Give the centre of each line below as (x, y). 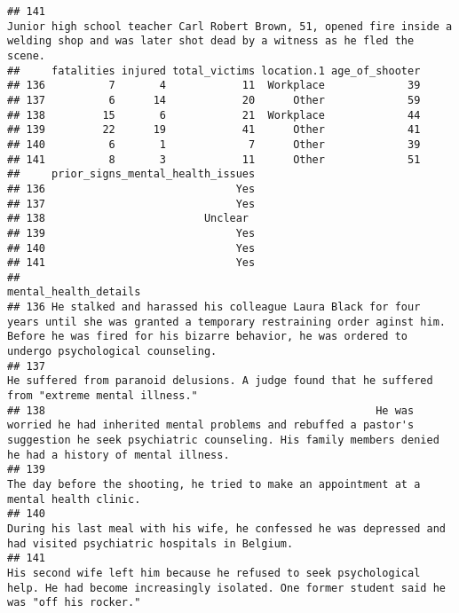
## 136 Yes (131, 189)
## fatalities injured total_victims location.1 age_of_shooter (214, 71)
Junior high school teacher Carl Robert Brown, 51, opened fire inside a (230, 26)
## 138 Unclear (128, 219)
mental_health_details (74, 292)
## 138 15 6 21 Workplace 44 (214, 115)
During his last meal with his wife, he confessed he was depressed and (226, 528)
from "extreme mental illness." (103, 396)
